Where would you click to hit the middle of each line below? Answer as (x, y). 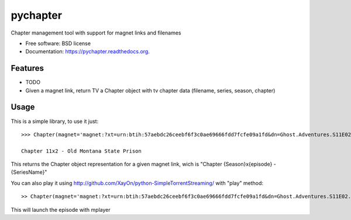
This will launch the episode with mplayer (61, 209)
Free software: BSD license (58, 43)
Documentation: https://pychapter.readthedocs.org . (88, 51)
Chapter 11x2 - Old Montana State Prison (81, 151)
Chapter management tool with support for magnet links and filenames (96, 33)
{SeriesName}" (29, 172)
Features (27, 68)
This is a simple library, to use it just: (55, 121)
